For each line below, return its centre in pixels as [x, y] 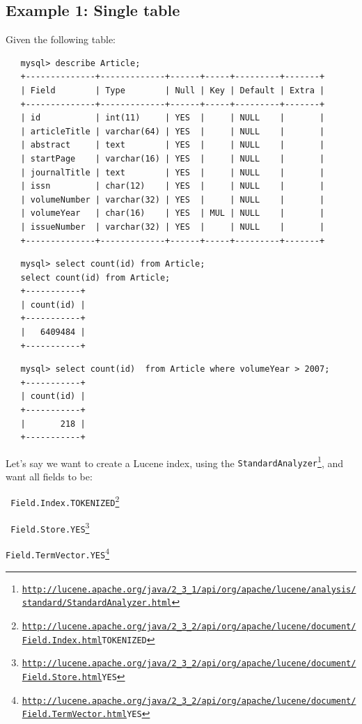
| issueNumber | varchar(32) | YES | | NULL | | [173, 227]
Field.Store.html [62, 677]
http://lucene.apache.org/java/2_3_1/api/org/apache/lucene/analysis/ [189, 589]
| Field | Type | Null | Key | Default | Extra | [173, 90]
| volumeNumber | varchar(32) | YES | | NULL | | [173, 199]
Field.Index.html [62, 640]
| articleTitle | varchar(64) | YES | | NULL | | [173, 131]
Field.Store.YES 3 [50, 527]
